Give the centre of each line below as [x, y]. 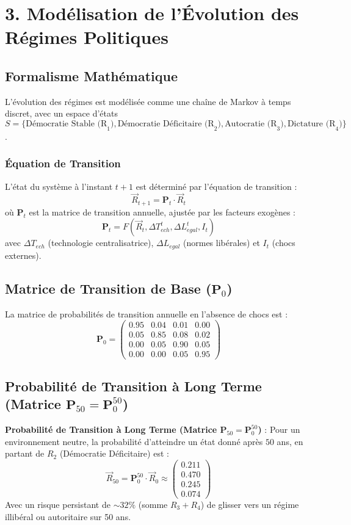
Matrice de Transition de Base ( [108, 288]
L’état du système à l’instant [59, 186]
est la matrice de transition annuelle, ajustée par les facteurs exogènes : [162, 212]
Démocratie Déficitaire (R [166, 124]
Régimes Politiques [87, 37]
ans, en [290, 441]
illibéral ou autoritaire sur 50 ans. [68, 516]
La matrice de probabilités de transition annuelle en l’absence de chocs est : [147, 313]
